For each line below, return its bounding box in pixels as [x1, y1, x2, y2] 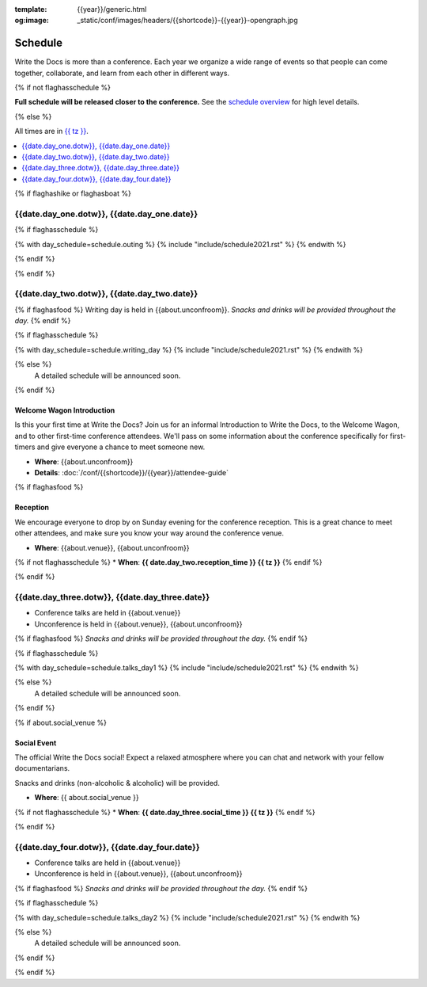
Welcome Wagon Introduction [14, 406, 115, 415]
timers [14, 442, 36, 452]
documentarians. [14, 764, 70, 773]
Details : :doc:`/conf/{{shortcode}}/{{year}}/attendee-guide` [34, 467, 229, 477]
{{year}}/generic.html [77, 5, 147, 13]
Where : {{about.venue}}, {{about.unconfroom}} [34, 543, 190, 552]
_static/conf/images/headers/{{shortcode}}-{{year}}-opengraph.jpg [77, 16, 298, 25]
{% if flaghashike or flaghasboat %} [14, 189, 132, 198]
